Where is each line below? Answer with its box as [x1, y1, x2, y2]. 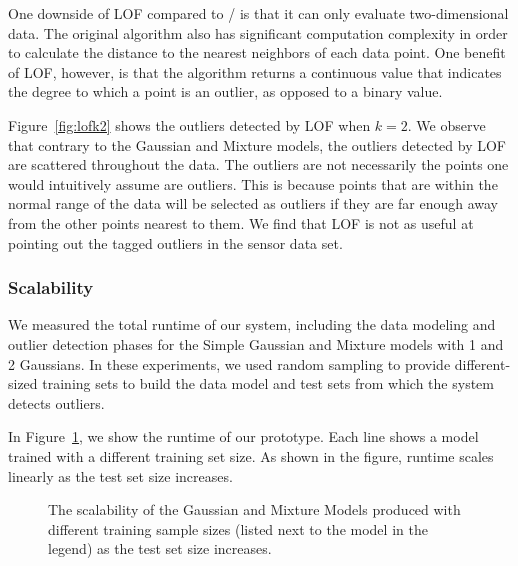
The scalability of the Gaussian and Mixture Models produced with [48, 499, 461, 520]
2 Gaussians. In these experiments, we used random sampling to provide [8, 353, 451, 374]
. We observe [407, 114, 486, 135]
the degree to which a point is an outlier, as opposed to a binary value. [8, 81, 443, 102]
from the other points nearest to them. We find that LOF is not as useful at [8, 212, 474, 233]
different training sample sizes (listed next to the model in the [48, 518, 428, 539]
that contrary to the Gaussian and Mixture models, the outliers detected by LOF [8, 134, 506, 155]
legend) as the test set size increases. [48, 538, 272, 559]
